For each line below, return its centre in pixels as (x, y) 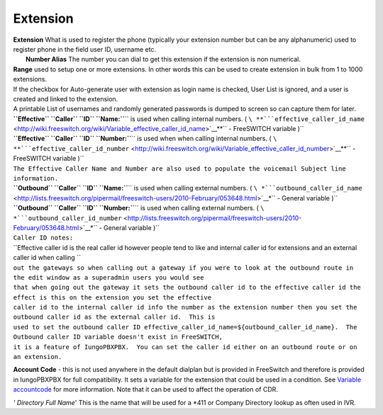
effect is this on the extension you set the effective (112, 297)
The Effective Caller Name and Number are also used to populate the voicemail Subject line (180, 169)
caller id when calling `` (47, 258)
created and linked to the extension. (66, 98)
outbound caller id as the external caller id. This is (114, 317)
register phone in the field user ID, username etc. (84, 49)
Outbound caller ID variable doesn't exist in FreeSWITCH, (118, 337)
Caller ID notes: (43, 238)
